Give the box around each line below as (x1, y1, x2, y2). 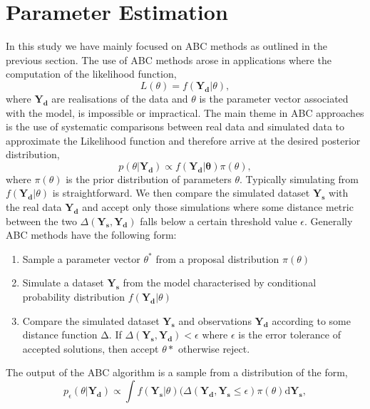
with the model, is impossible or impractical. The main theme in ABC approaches (6, 105, 364, 120)
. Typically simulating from (240, 171, 359, 186)
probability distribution (22, 289, 125, 304)
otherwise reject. (178, 341, 250, 356)
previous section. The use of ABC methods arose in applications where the (6, 52, 332, 67)
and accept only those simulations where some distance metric (82, 200, 354, 214)
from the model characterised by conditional (123, 275, 317, 290)
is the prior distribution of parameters (66, 171, 232, 186)
